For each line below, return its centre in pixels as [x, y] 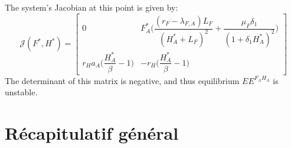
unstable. [21, 92]
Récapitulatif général [92, 132]
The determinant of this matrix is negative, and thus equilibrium [122, 80]
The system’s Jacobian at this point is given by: [91, 7]
